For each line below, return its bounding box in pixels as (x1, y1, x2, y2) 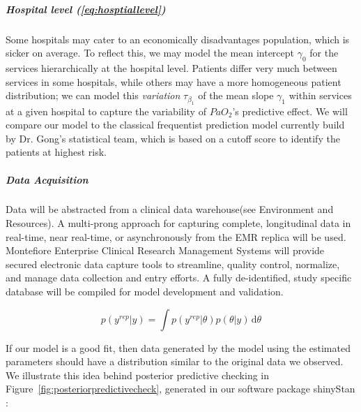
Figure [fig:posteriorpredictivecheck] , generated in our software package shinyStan (6, 381, 355, 396)
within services (289, 88, 352, 103)
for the (309, 45, 339, 60)
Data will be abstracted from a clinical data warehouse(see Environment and (6, 202, 334, 216)
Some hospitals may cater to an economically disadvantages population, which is (6, 31, 350, 46)
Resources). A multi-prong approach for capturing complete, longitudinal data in (6, 216, 351, 230)
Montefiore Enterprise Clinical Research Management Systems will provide (6, 243, 325, 258)
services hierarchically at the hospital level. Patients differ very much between (6, 60, 337, 75)
